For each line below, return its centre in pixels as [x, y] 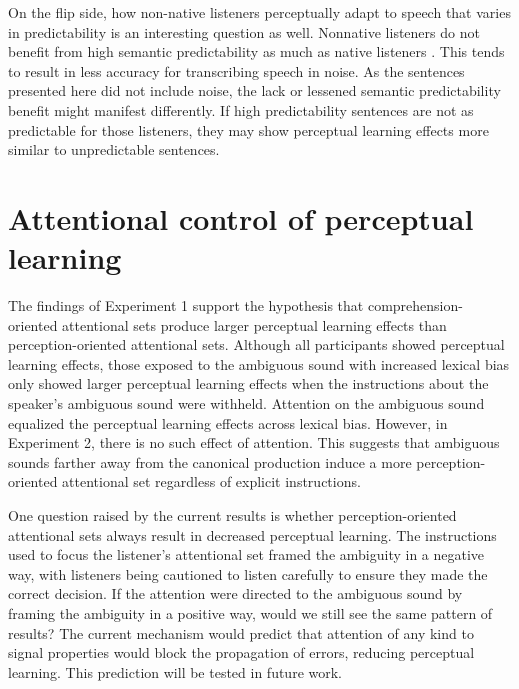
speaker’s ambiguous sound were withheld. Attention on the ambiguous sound [246, 403]
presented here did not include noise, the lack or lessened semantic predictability [254, 90]
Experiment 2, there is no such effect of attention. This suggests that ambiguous [254, 442]
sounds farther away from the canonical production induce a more [210, 461]
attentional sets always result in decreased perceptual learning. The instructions [252, 534]
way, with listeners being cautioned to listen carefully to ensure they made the [248, 573]
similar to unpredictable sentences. [114, 149]
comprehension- [415, 305]
